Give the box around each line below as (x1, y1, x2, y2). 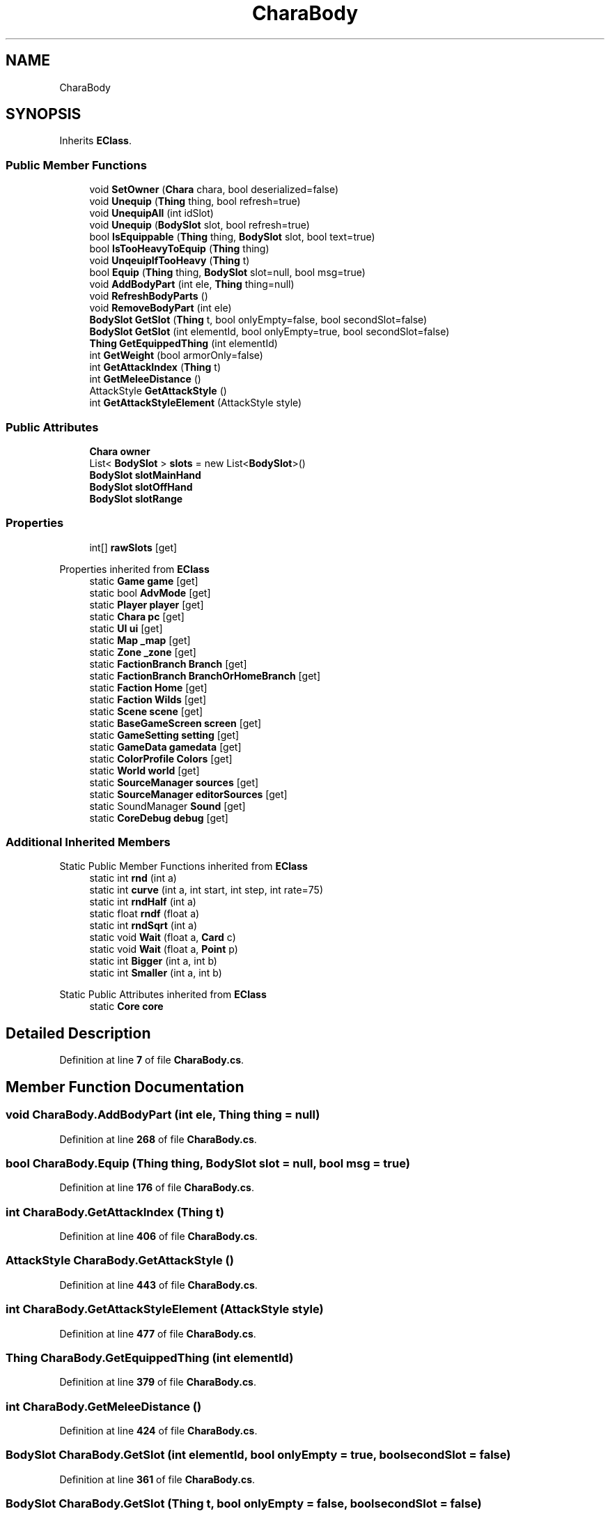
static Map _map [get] (89, 634, 191, 646)
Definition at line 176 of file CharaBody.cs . (59, 1181, 254, 1194)
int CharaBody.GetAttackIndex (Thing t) (6, 1204, 224, 1219)
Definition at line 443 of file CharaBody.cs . (59, 1278, 258, 1291)
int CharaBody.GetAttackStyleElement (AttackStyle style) (6, 1302, 324, 1317)
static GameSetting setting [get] (89, 728, 240, 741)
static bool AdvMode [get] (89, 586, 211, 599)
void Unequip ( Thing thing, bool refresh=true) (89, 195, 301, 208)
